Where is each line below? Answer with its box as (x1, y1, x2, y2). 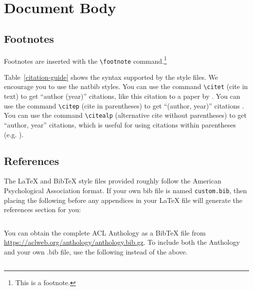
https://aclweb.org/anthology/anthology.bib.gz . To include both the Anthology (4, 237, 240, 247)
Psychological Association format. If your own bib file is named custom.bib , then (4, 185, 247, 196)
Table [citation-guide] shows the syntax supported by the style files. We (4, 72, 218, 82)
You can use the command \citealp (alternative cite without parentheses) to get (4, 110, 247, 120)
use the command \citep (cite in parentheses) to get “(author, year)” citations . (4, 100, 244, 110)
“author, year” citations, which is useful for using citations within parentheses (4, 120, 236, 130)
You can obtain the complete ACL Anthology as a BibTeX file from (4, 227, 206, 237)
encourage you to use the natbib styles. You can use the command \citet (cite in (4, 81, 248, 91)
